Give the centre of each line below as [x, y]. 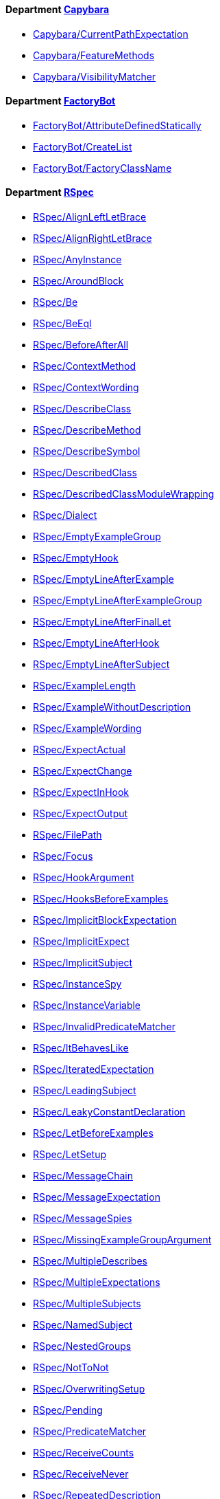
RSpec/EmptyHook [76, 558]
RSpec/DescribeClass [82, 409]
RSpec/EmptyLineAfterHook [96, 643]
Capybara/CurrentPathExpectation [111, 34]
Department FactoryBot [61, 101]
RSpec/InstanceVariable [87, 1006]
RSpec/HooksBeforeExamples [101, 899]
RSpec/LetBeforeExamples [93, 1133]
